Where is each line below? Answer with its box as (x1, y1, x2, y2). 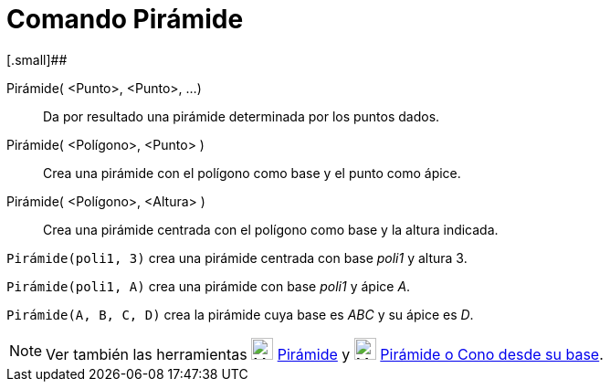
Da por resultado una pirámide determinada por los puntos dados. (43, 108, 440, 124)
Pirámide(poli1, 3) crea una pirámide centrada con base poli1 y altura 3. (6, 249, 468, 266)
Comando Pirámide (6, 4, 244, 35)
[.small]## (6, 51, 68, 68)
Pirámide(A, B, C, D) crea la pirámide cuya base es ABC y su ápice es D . (6, 306, 474, 322)
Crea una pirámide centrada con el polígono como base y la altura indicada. (43, 221, 499, 237)
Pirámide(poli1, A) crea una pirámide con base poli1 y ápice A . (6, 278, 411, 294)
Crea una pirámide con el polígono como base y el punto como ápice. (43, 164, 461, 181)
